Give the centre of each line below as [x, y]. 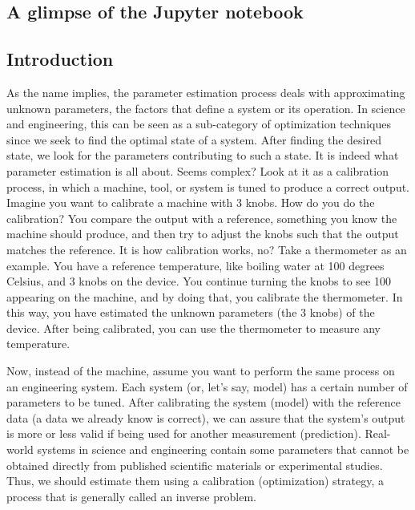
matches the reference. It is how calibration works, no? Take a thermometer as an [207, 249]
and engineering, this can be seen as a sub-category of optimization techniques [199, 124]
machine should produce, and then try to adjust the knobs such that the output [203, 234]
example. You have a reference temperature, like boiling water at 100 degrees [195, 265]
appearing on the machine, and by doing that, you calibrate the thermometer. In [205, 296]
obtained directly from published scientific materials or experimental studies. [195, 465]
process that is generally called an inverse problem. [131, 496]
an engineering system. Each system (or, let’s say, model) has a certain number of [207, 386]
